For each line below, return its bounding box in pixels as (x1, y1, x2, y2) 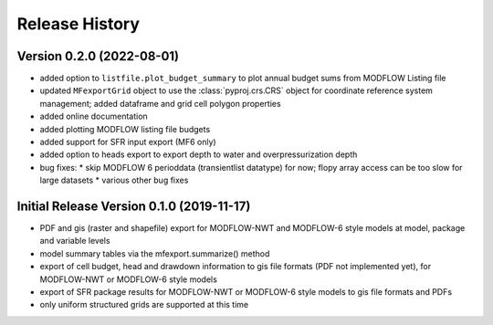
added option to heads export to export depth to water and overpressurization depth (39, 149, 358, 160)
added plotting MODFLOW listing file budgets (39, 123, 211, 134)
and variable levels (39, 236, 110, 246)
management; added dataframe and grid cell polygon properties (39, 98, 282, 109)
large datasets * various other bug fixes (39, 174, 189, 186)
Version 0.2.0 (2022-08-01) (16, 48, 180, 64)
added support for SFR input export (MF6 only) (39, 137, 216, 148)
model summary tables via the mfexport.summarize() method (39, 247, 270, 259)
